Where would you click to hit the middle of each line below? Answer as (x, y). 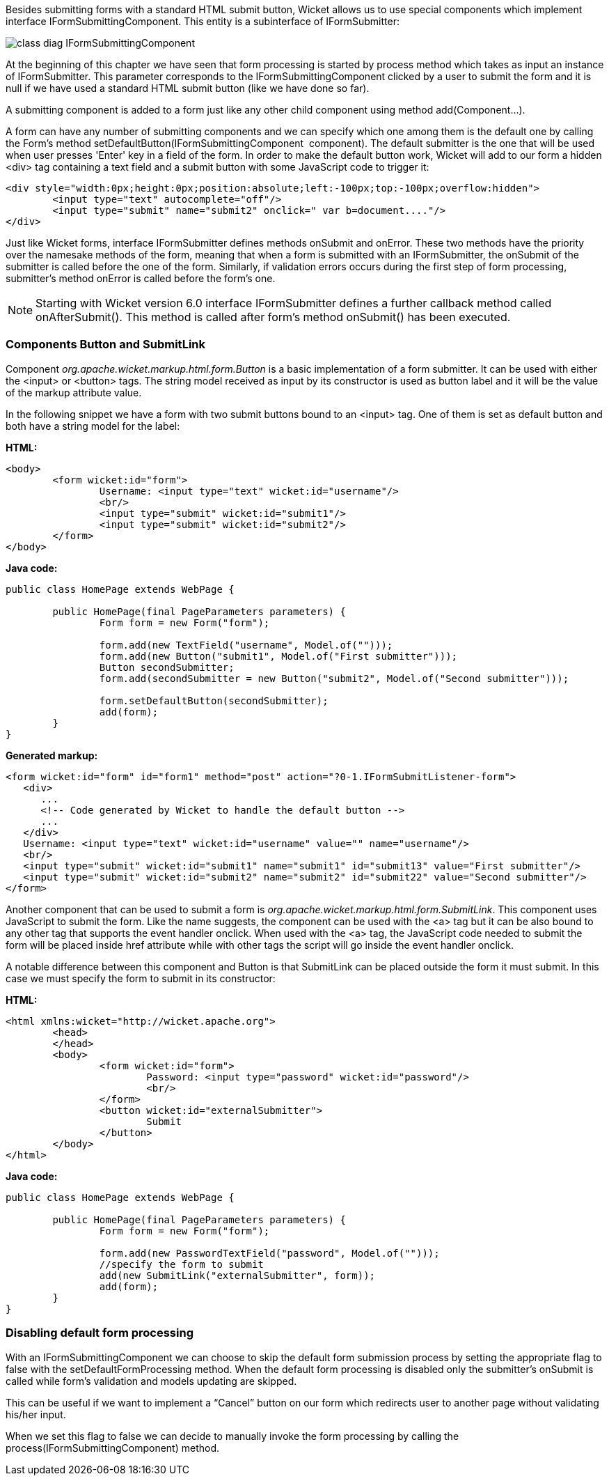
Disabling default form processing (100, 1333)
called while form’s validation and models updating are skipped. (151, 1381)
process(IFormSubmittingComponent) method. (113, 1448)
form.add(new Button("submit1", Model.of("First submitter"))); (278, 656)
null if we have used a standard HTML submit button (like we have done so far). (188, 88)
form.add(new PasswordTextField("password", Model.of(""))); (269, 1253)
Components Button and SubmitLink (106, 344)
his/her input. (36, 1414)
